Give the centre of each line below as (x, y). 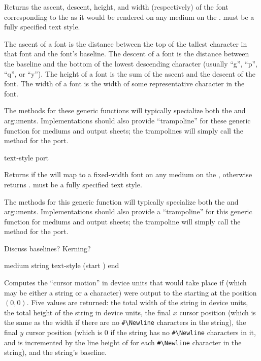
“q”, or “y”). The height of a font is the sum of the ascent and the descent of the (130, 73)
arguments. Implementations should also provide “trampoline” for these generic (127, 120)
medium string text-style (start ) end (62, 265)
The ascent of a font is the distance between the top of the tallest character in (126, 43)
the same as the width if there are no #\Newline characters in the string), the (125, 322)
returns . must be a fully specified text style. (73, 184)
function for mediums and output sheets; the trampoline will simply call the (122, 221)
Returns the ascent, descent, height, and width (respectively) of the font (116, 7)
